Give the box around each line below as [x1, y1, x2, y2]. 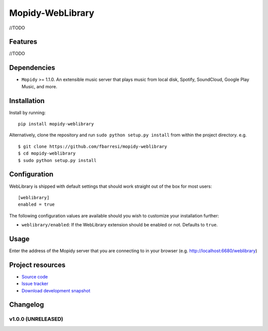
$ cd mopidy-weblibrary [18, 151, 76, 156]
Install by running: [9, 110, 46, 115]
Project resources [9, 261, 66, 269]
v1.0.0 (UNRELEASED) [9, 316, 64, 323]
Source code [21, 274, 48, 279]
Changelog [9, 300, 44, 309]
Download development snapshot [21, 287, 90, 293]
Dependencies [9, 63, 56, 72]
